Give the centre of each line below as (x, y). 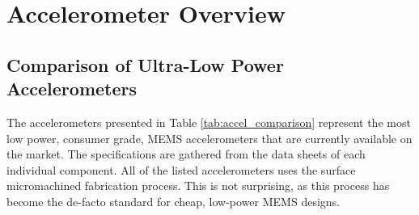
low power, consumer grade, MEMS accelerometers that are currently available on (209, 138)
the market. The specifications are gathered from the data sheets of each (186, 154)
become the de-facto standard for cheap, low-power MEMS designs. (173, 201)
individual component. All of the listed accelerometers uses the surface (181, 169)
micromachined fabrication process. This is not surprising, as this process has (198, 185)
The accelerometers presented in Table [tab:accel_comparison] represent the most (209, 122)
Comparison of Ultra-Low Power (145, 64)
